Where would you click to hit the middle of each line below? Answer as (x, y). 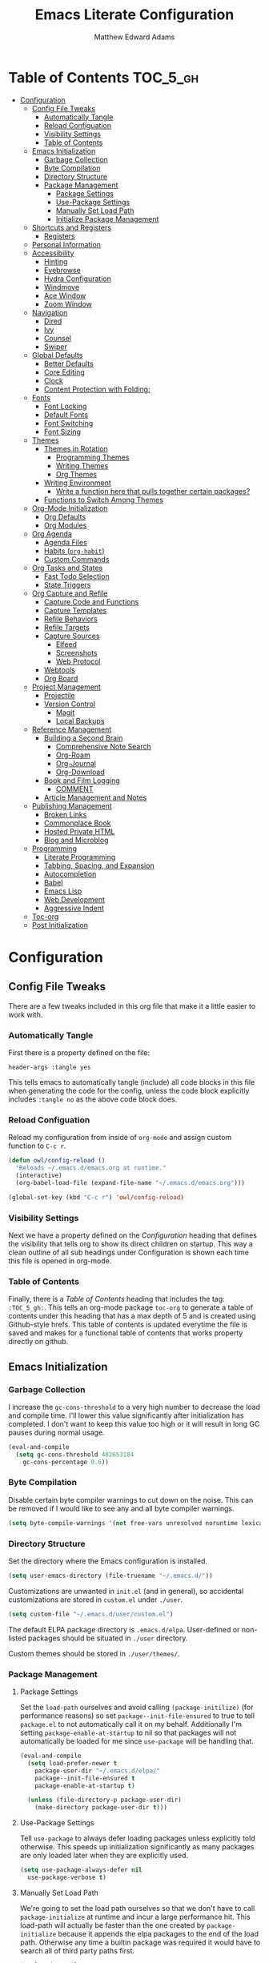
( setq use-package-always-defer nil (81, 1870)
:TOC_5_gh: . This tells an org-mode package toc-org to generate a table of (131, 1307)
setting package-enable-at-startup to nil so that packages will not (128, 1733)
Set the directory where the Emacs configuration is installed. (108, 1561)
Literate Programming (80, 857)
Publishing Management (72, 805)
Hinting (56, 261)
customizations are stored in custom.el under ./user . (96, 1600)
